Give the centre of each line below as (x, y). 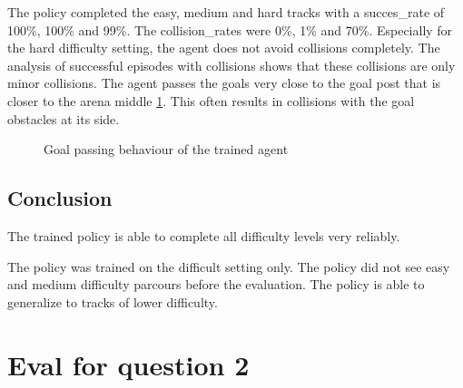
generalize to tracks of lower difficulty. (113, 301)
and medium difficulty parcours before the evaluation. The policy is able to (216, 284)
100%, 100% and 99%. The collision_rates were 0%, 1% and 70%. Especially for (230, 29)
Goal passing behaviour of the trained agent (166, 149)
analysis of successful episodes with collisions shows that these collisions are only (231, 65)
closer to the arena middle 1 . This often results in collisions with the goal (211, 100)
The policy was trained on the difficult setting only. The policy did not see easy (229, 266)
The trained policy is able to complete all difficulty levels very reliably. (204, 235)
